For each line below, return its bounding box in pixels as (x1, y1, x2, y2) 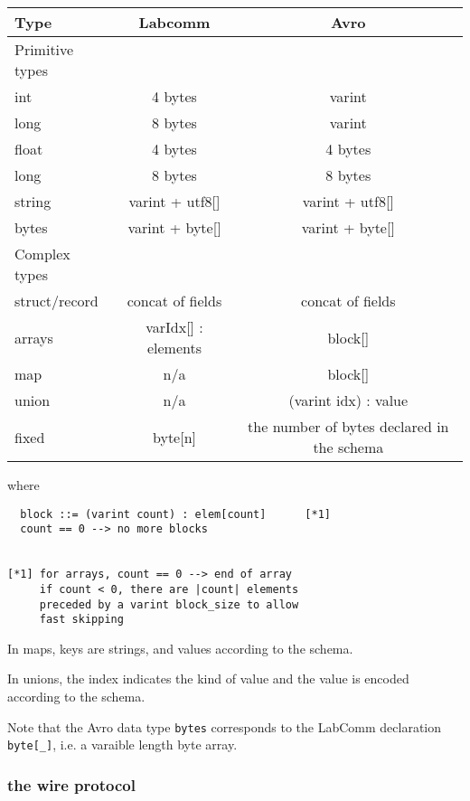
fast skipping (39, 613, 124, 627)
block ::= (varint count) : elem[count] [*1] (20, 507, 331, 521)
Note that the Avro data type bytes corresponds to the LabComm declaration (7, 717, 442, 736)
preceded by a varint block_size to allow (39, 598, 299, 611)
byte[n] (152, 426, 197, 448)
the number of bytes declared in (248, 416, 449, 437)
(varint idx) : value (288, 390, 409, 410)
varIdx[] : (146, 316, 203, 337)
